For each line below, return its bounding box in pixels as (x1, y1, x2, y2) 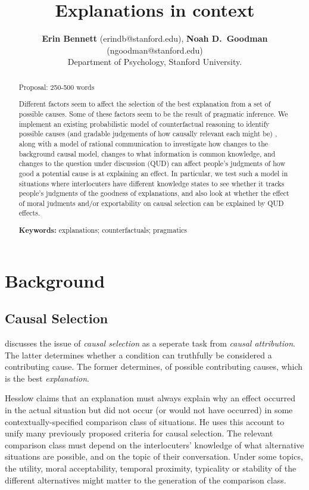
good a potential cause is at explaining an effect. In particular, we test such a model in (18, 168, 288, 178)
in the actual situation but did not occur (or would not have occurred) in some (5, 404, 293, 416)
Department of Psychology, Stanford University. (67, 55, 242, 68)
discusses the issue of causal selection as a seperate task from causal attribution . (5, 337, 295, 349)
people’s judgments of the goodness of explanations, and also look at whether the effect (18, 188, 289, 198)
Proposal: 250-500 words (18, 82, 95, 92)
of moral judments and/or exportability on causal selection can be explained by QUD (18, 198, 284, 208)
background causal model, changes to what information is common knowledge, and (18, 148, 276, 158)
